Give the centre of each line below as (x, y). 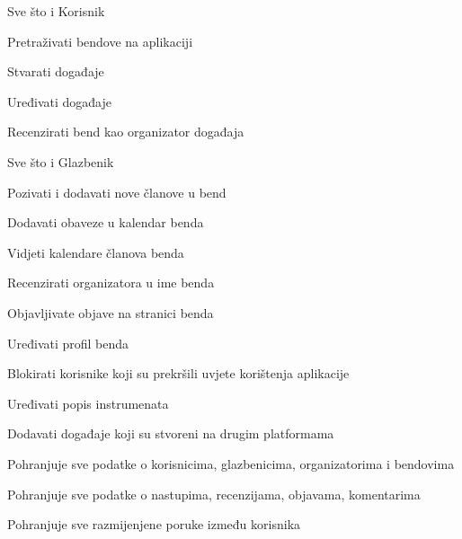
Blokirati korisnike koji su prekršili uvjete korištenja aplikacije (178, 373)
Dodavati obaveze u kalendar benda (106, 222)
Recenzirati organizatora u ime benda (111, 283)
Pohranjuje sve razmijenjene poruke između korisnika (154, 524)
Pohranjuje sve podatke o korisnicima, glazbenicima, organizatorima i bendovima (231, 463)
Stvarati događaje (56, 71)
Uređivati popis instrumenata (88, 403)
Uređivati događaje (59, 101)
